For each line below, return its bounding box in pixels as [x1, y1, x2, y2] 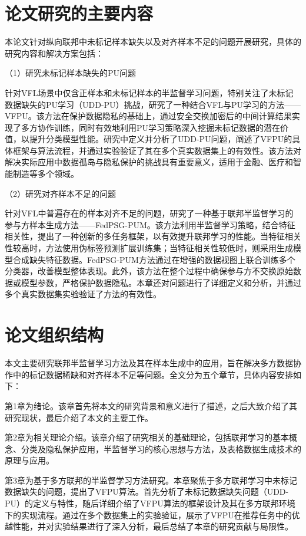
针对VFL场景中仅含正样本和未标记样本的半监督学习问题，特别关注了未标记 [5, 86, 294, 98]
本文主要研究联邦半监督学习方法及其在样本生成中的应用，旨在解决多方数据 [5, 357, 293, 369]
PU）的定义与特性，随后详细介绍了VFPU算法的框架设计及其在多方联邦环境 [5, 497, 295, 509]
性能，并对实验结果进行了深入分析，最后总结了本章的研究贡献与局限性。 [12, 520, 293, 532]
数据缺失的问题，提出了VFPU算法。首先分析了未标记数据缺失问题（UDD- [5, 485, 289, 498]
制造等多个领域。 [12, 167, 79, 180]
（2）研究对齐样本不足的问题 [5, 187, 116, 199]
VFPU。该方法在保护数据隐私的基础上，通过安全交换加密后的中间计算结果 [5, 110, 292, 122]
